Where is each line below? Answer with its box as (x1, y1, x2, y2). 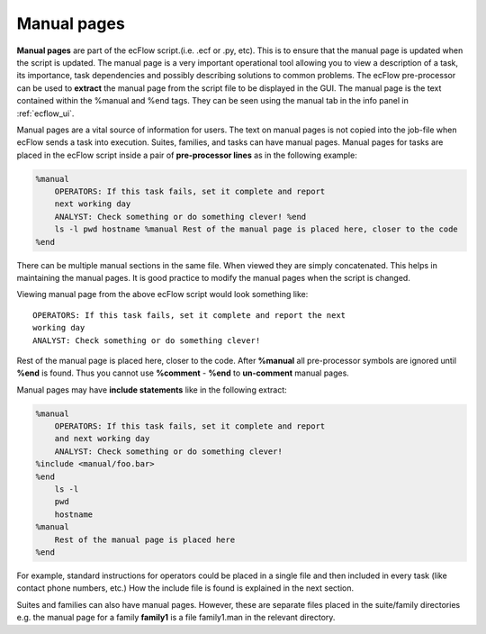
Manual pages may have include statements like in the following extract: (16, 384, 287, 395)
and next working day (54, 433, 150, 444)
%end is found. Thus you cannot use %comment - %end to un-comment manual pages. (16, 367, 350, 378)
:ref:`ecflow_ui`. (16, 108, 75, 119)
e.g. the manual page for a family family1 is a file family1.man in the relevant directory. (16, 612, 336, 623)
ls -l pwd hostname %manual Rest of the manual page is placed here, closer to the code (54, 224, 458, 234)
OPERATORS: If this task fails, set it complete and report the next (32, 310, 346, 320)
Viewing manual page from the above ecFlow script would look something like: (16, 289, 309, 300)
